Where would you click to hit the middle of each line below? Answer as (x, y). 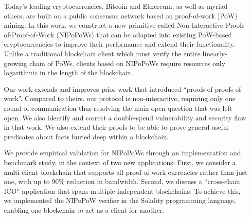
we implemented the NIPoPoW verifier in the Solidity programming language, (120, 200)
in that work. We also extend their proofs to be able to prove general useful (117, 127)
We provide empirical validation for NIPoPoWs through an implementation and (123, 153)
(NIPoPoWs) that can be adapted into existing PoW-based (144, 34)
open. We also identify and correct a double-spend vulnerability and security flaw (125, 117)
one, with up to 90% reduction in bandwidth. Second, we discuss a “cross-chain (122, 181)
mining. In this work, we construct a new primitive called (90, 25)
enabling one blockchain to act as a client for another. (84, 210)
